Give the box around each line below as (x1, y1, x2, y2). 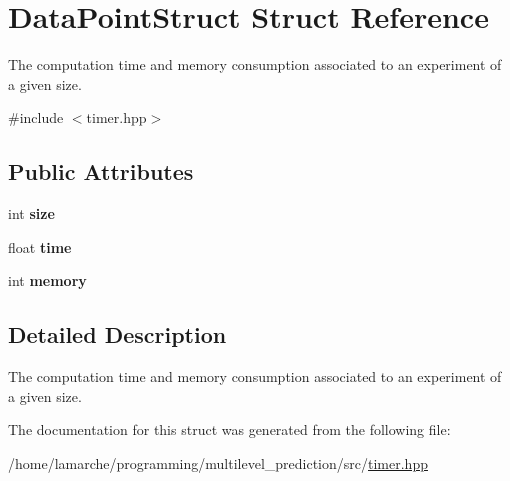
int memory (8, 270, 87, 291)
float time (8, 236, 72, 257)
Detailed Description (8, 319, 227, 350)
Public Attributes (8, 156, 194, 187)
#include (8, 107, 64, 128)
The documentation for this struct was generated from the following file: (8, 419, 451, 440)
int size (8, 203, 55, 224)
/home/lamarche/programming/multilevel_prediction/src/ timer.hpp (8, 452, 428, 473)
